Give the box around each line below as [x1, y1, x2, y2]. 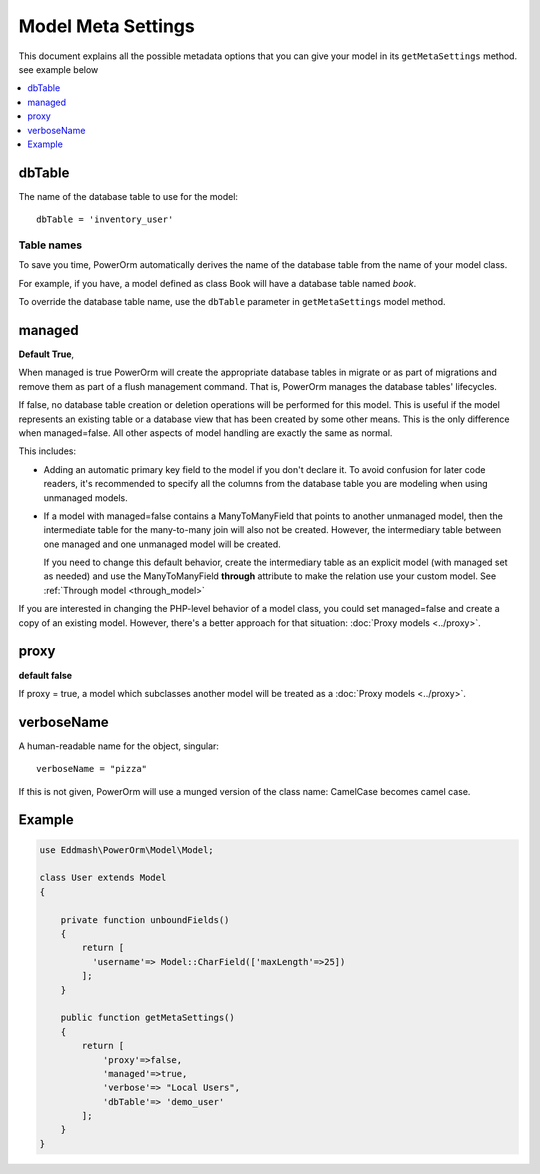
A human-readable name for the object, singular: [18, 740, 220, 752]
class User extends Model [39, 872, 167, 884]
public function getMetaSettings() [60, 1012, 235, 1024]
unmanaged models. [43, 491, 129, 504]
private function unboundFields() [60, 914, 230, 925]
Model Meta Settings [18, 15, 195, 37]
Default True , [18, 348, 75, 360]
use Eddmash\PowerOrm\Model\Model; [39, 844, 214, 855]
